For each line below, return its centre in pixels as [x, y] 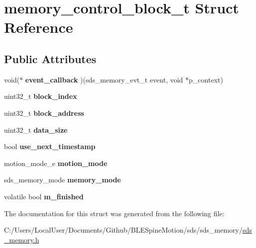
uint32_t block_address [44, 113]
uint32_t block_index [41, 96]
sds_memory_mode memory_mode [63, 180]
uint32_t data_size [36, 129]
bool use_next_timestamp [50, 146]
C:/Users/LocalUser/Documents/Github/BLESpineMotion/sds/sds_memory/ [123, 230]
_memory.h [22, 239]
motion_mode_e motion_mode [56, 163]
